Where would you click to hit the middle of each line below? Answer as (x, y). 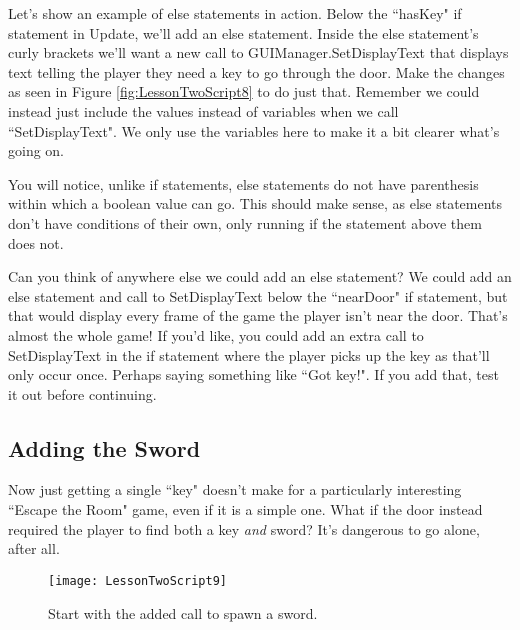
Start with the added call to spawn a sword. (183, 612)
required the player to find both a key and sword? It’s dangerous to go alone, (244, 528)
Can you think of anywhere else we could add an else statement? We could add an (260, 276)
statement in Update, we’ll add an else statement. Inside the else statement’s (243, 32)
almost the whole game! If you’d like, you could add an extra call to (216, 334)
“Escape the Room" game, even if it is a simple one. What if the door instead (245, 509)
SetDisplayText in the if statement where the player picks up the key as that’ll (249, 354)
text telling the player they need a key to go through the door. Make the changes (256, 71)
